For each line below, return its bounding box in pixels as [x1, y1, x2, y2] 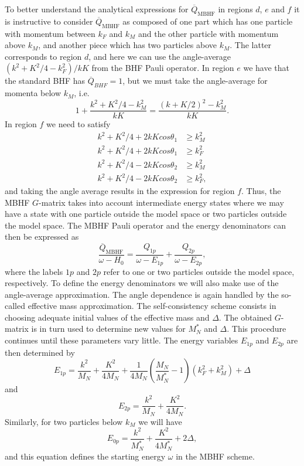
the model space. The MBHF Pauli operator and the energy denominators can [5, 219, 286, 231]
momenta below [5, 87, 62, 99]
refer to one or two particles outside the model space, [103, 265, 295, 277]
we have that [243, 62, 289, 74]
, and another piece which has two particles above [38, 39, 217, 51]
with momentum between [5, 27, 95, 39]
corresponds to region [5, 50, 82, 62]
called [5, 300, 25, 312]
